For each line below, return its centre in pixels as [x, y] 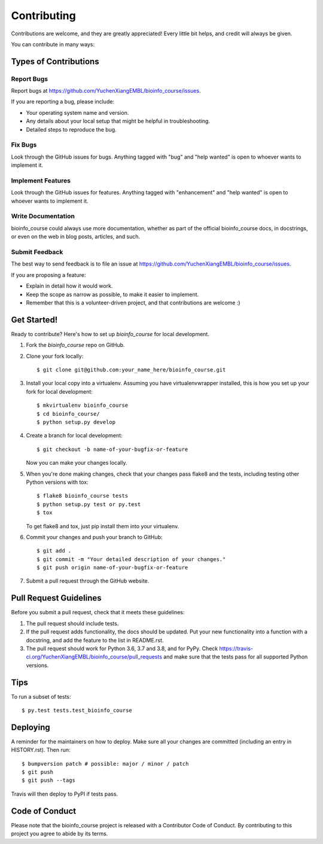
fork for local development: [59, 391]
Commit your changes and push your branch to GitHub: [94, 537]
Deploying [31, 727]
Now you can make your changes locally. [77, 463]
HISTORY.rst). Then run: [41, 750]
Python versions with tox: [57, 482]
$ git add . [54, 551]
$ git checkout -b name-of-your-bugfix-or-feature [112, 449]
